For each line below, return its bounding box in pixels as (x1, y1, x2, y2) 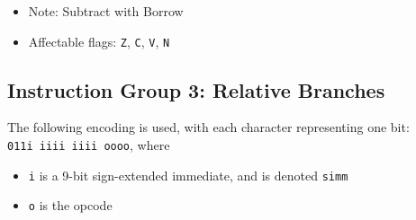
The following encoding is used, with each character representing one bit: (7, 118, 410, 136)
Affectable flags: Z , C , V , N (28, 31, 170, 50)
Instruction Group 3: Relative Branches (7, 75, 385, 103)
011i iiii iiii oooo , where (7, 136, 170, 154)
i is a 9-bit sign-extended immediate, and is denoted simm (28, 165, 348, 184)
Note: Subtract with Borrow (28, 2, 184, 20)
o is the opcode (28, 196, 113, 215)
